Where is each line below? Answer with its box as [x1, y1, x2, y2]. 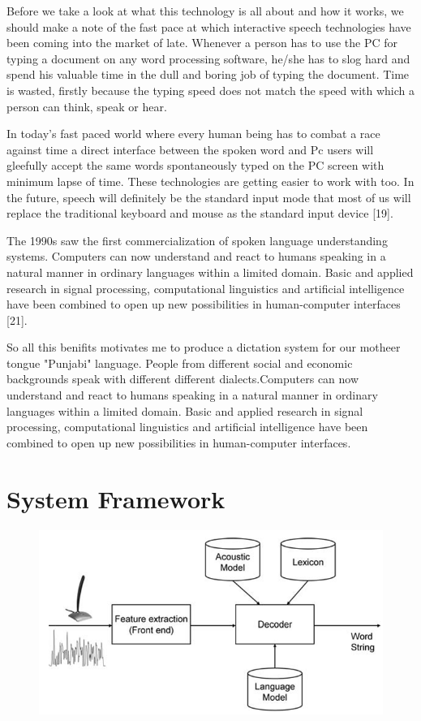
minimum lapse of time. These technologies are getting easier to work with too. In [6, 172, 415, 189]
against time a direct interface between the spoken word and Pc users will [6, 140, 374, 158]
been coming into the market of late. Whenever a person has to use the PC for [6, 34, 397, 51]
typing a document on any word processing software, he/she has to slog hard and [6, 50, 410, 67]
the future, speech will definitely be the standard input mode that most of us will [6, 188, 411, 205]
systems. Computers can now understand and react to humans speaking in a [6, 248, 386, 265]
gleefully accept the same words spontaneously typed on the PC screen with [6, 157, 384, 174]
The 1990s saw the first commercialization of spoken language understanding [6, 231, 388, 248]
